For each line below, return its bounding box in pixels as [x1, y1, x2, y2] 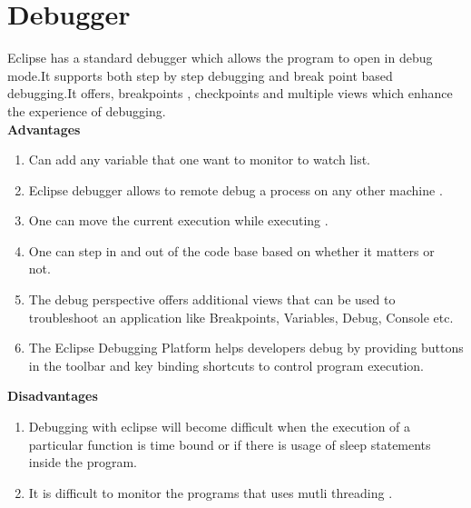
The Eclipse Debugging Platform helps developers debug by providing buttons [28, 338, 464, 357]
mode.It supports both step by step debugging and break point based [7, 65, 393, 85]
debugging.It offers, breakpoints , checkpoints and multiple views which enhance [7, 84, 453, 103]
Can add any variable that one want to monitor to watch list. [28, 150, 371, 169]
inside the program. [28, 453, 137, 472]
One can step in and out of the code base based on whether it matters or [28, 241, 435, 260]
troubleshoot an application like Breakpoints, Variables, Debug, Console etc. [28, 307, 454, 326]
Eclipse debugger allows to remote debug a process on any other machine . [28, 180, 443, 199]
